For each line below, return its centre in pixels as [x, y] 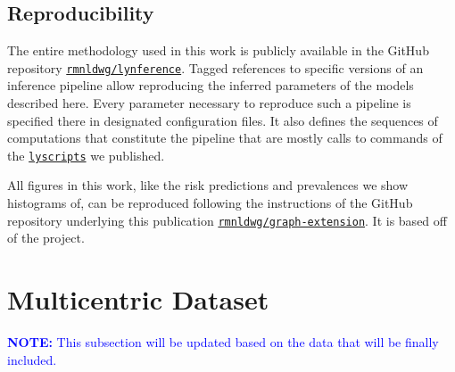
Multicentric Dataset [138, 299]
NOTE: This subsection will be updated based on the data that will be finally [223, 342]
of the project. [46, 238]
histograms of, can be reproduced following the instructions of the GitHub [210, 203]
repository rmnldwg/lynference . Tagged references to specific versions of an [215, 67]
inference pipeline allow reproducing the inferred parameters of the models [211, 85]
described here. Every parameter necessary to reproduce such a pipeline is [209, 103]
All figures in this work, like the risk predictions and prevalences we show [208, 185]
